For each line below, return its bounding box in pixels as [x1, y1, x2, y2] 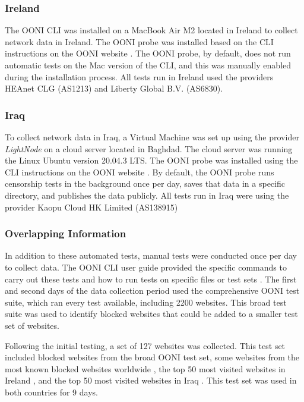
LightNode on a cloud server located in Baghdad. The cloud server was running [5, 142, 293, 155]
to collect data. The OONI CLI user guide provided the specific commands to [5, 260, 287, 273]
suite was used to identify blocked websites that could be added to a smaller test [5, 307, 298, 320]
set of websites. [5, 319, 59, 331]
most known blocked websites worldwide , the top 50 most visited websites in [5, 362, 286, 375]
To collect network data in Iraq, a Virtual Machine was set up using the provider [5, 131, 299, 143]
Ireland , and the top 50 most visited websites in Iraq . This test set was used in [5, 374, 297, 387]
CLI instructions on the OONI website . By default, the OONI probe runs [5, 165, 274, 178]
